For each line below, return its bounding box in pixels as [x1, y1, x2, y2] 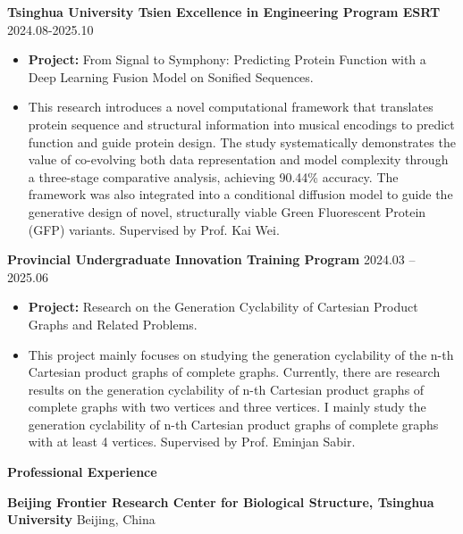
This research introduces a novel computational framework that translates [28, 97, 434, 116]
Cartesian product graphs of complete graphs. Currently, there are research [28, 363, 441, 381]
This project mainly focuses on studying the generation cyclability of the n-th [28, 345, 454, 363]
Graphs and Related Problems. [28, 314, 198, 333]
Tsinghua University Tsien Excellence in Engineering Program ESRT [7, 3, 441, 21]
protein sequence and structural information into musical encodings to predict [28, 114, 455, 133]
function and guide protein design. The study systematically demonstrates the [28, 132, 456, 151]
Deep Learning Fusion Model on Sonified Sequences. [28, 67, 314, 86]
